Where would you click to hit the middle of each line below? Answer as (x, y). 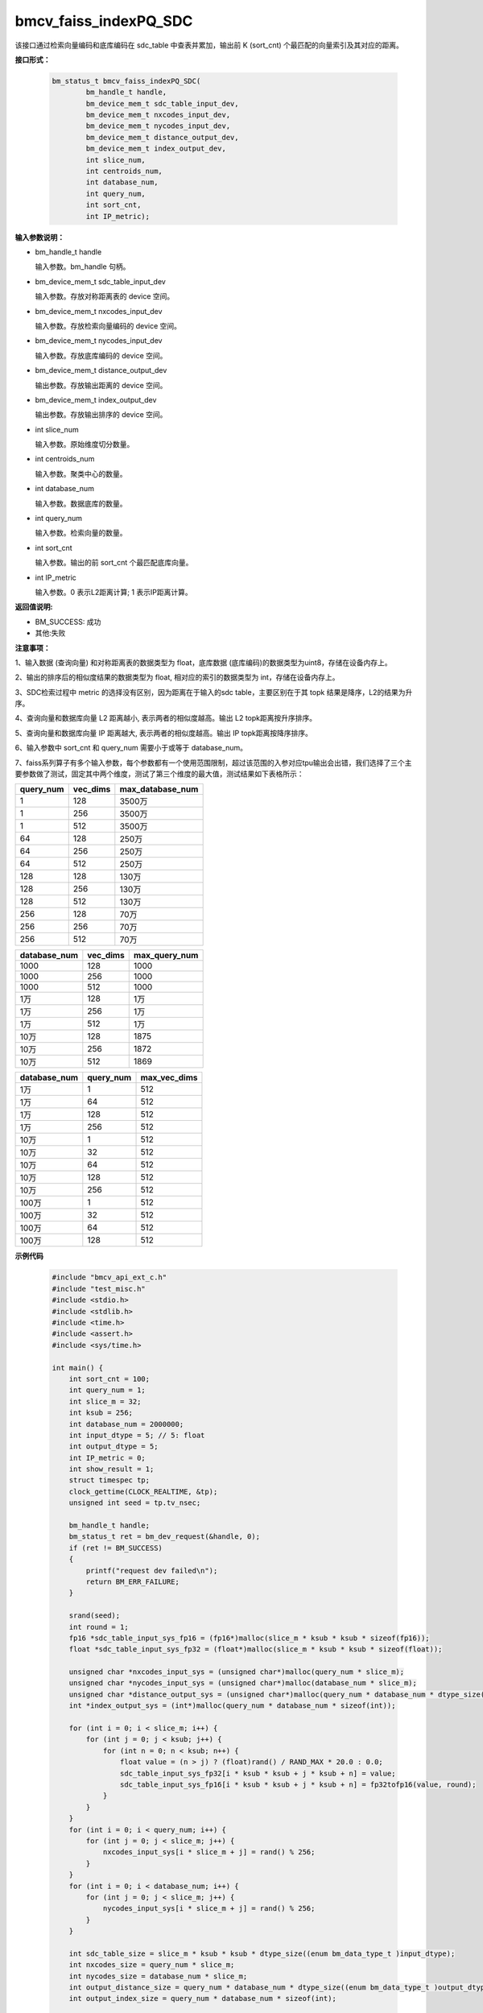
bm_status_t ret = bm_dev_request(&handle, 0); (165, 1537)
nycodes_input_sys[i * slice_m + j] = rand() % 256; (209, 1909)
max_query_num (166, 956)
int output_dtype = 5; (114, 1447)
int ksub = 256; (101, 1413)
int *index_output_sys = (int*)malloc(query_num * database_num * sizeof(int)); (232, 1706)
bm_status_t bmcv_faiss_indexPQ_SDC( (126, 81)
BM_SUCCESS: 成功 (68, 622)
